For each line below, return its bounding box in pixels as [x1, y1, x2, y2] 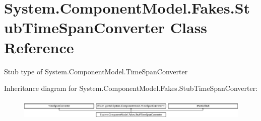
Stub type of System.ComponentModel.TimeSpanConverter [4, 66, 188, 76]
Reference [4, 37, 74, 57]
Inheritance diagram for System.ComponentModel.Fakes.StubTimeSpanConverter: [4, 83, 258, 93]
